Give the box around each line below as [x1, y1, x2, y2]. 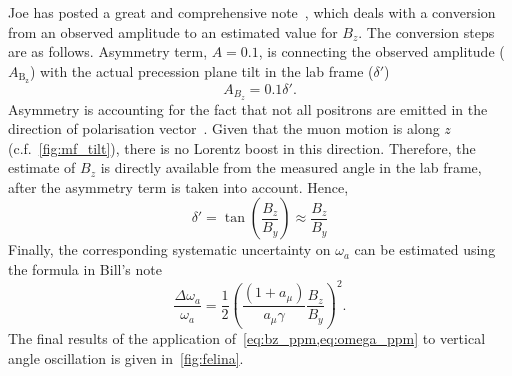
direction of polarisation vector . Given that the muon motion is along [8, 118, 440, 139]
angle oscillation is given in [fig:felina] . [8, 347, 244, 368]
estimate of [8, 157, 76, 178]
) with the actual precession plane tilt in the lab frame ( [29, 60, 374, 81]
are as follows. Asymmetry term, [8, 41, 208, 62]
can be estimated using [354, 239, 496, 260]
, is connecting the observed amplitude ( [258, 41, 505, 62]
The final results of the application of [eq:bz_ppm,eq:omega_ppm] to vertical [8, 328, 486, 349]
